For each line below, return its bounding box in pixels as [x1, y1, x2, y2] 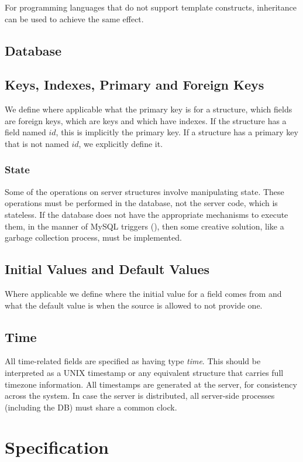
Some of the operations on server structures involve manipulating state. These [5, 185, 284, 197]
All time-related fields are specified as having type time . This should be [5, 355, 261, 367]
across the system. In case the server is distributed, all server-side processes [5, 389, 275, 402]
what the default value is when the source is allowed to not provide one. [5, 299, 263, 311]
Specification [5, 435, 109, 459]
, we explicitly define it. [78, 137, 163, 149]
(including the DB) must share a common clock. [5, 401, 177, 413]
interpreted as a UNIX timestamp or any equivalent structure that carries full [5, 366, 284, 378]
